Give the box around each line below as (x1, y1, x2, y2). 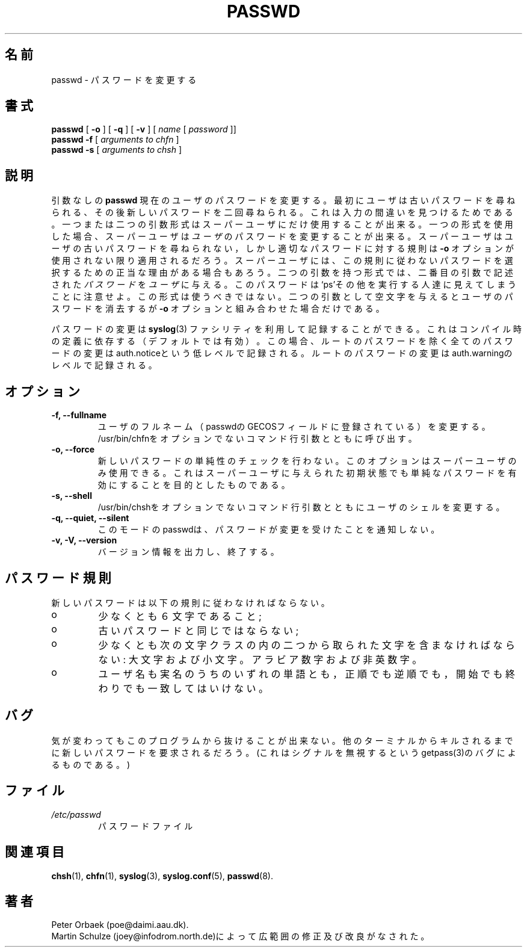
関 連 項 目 (5, 844, 64, 860)
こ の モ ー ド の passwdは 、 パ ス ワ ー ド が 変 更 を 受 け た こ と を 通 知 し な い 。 (97, 524, 440, 535)
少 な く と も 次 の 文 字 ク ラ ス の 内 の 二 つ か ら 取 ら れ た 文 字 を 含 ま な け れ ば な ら (98, 638, 516, 651)
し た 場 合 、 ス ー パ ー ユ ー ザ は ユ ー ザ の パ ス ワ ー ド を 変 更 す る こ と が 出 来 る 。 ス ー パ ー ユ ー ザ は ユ (51, 231, 513, 242)
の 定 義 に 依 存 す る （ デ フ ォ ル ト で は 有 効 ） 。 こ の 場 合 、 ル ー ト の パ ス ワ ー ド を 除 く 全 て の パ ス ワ (51, 336, 513, 347)
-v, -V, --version (51, 535, 117, 546)
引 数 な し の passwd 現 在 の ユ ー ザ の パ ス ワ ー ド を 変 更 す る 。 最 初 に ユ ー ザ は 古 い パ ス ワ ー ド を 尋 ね (51, 195, 516, 206)
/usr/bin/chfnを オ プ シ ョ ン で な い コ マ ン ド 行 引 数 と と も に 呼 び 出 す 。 (97, 433, 417, 444)
